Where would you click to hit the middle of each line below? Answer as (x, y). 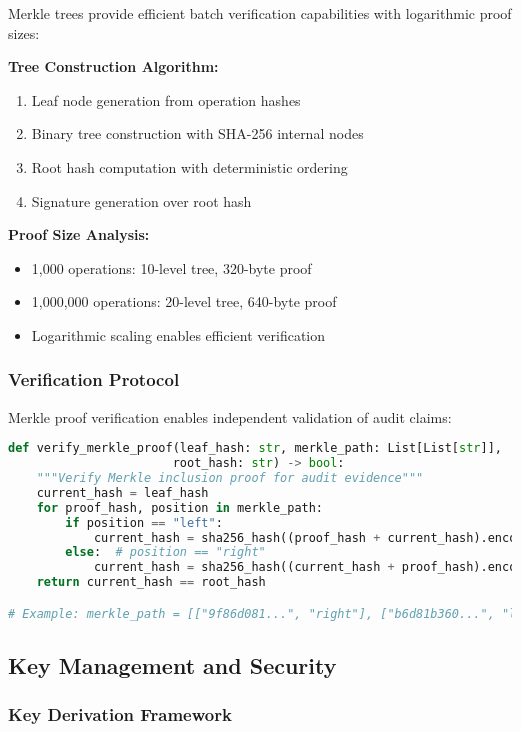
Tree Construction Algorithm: (113, 66)
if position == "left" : (144, 522)
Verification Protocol (94, 379)
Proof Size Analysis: (79, 234)
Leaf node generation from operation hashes (166, 99)
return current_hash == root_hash (151, 582)
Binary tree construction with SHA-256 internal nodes (197, 133)
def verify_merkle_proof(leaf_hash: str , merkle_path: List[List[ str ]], (255, 448)
